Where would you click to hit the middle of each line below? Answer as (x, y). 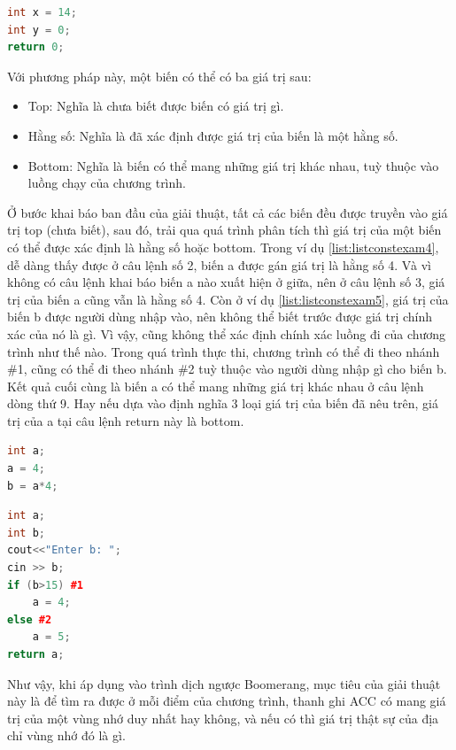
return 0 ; (36, 47)
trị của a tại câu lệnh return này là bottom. (126, 420)
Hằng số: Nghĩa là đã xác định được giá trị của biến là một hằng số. (213, 135)
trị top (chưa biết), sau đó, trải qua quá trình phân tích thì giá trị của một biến (224, 230)
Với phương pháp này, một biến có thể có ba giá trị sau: (159, 76)
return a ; (36, 654)
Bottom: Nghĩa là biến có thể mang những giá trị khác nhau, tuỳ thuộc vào (233, 165)
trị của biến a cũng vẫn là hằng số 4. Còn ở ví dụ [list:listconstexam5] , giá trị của (228, 299)
